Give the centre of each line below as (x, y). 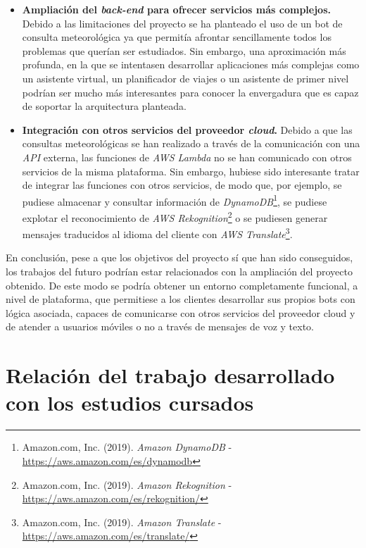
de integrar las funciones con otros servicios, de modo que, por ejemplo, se (182, 185)
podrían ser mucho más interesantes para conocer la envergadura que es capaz (190, 92)
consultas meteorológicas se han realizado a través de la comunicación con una (191, 143)
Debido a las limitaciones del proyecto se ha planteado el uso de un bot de (182, 23)
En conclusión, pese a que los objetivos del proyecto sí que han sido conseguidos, (179, 257)
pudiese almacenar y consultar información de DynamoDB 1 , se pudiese (175, 200)
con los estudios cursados (130, 403)
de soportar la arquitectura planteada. (105, 106)
